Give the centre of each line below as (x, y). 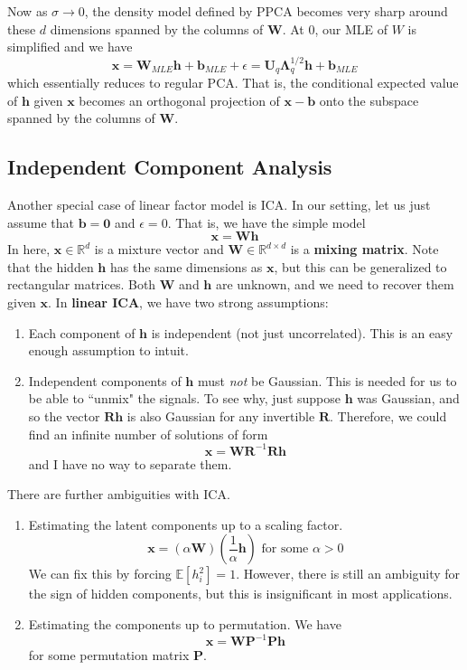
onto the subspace (369, 100)
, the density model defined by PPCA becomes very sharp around (266, 11)
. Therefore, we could (388, 415)
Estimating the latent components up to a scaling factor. (186, 524)
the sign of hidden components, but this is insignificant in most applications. (240, 594)
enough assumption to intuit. (108, 350)
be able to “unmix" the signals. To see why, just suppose (184, 398)
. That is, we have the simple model (266, 222)
